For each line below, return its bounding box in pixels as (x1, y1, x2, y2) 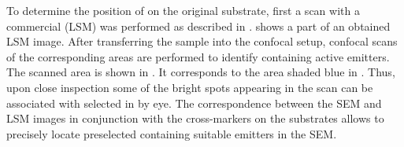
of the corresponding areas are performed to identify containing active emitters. (6, 48, 390, 64)
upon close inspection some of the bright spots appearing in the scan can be (6, 79, 373, 95)
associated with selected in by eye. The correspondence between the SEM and (6, 94, 382, 111)
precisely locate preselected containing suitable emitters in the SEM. (6, 125, 337, 141)
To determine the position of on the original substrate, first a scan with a (6, 2, 360, 18)
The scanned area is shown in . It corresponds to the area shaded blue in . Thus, (6, 64, 395, 80)
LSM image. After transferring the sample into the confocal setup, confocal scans (6, 33, 398, 50)
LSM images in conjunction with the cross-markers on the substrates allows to (6, 110, 384, 127)
